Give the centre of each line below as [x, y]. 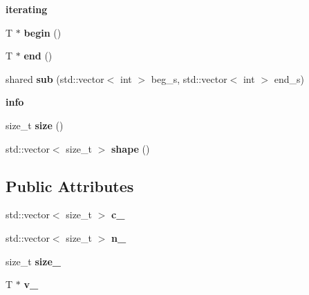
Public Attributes [70, 185]
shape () [131, 148]
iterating [27, 9]
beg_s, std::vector [189, 78]
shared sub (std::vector [55, 78]
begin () [43, 32]
